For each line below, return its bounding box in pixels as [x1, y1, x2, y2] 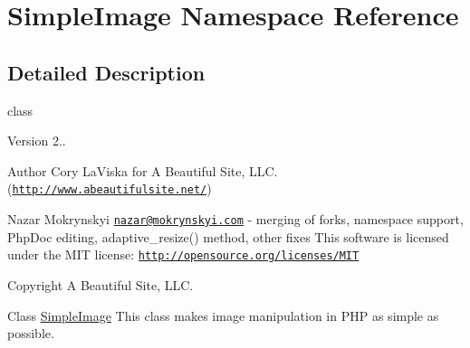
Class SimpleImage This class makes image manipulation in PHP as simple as [7, 306, 439, 324]
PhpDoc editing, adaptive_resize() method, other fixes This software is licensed [7, 227, 449, 246]
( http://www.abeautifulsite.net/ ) [7, 179, 212, 198]
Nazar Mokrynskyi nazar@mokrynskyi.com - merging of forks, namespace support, [7, 210, 464, 229]
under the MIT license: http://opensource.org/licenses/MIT [7, 245, 360, 264]
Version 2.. [7, 131, 66, 150]
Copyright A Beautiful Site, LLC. [7, 275, 194, 294]
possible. [7, 324, 54, 343]
